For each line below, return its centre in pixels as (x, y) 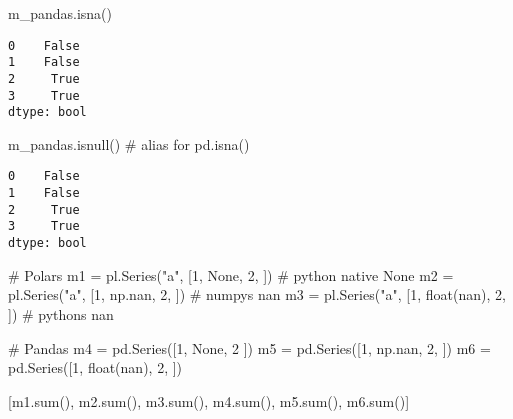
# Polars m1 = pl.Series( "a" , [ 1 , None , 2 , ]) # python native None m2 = (231, 274)
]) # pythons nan (61, 313)
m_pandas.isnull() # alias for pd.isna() (129, 143)
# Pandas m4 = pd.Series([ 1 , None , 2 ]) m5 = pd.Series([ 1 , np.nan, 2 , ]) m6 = (249, 347)
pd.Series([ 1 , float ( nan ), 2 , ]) (95, 367)
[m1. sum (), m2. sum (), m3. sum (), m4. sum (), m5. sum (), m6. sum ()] (209, 400)
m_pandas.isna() (60, 13)
